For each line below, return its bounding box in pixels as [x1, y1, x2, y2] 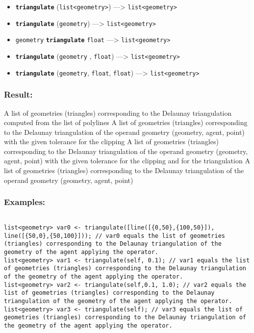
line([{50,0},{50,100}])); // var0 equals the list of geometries [4, 232, 226, 239]
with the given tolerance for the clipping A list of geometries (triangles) [4, 136, 219, 147]
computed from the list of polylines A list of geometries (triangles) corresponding [4, 117, 248, 128]
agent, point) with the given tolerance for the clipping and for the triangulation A [4, 155, 250, 166]
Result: [4, 88, 33, 101]
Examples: [4, 196, 46, 208]
